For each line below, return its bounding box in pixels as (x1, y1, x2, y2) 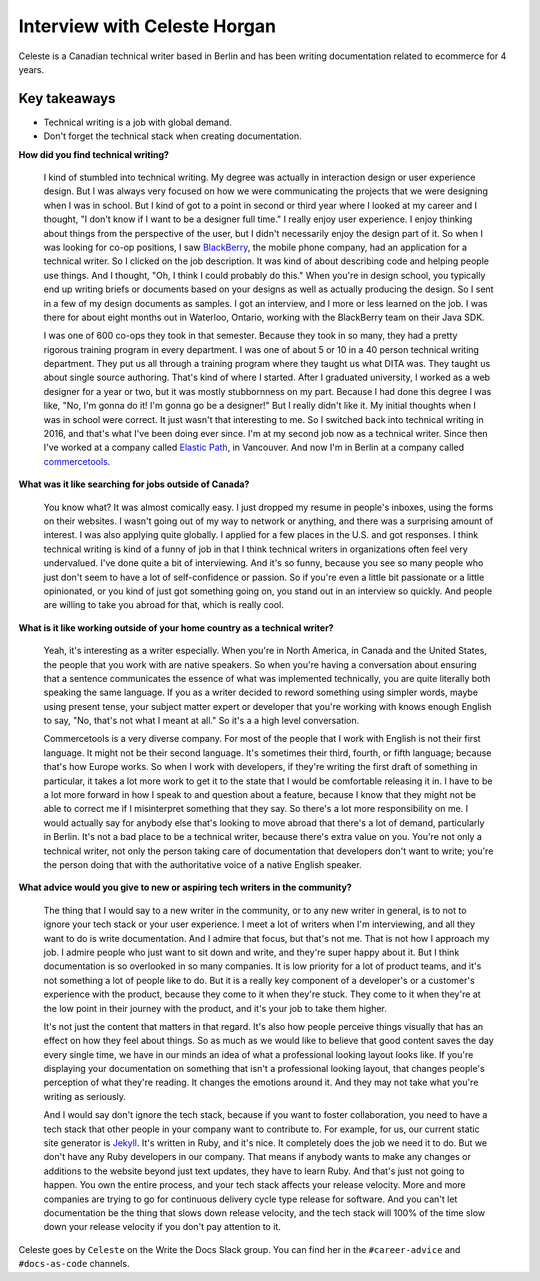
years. (18, 63, 45, 75)
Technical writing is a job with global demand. (43, 116, 232, 128)
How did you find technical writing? (18, 148, 170, 160)
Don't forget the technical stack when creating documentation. (43, 130, 302, 142)
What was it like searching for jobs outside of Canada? (18, 478, 250, 490)
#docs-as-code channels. (18, 1258, 130, 1270)
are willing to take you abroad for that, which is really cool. (43, 599, 284, 611)
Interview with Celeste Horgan (18, 15, 277, 37)
